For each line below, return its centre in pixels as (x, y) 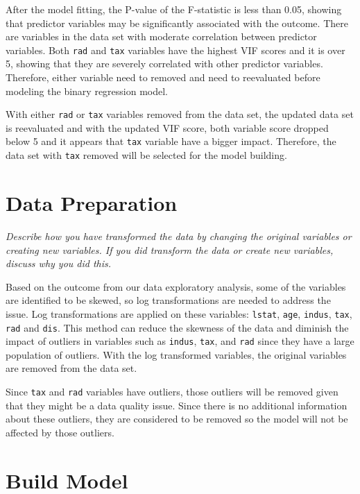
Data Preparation (92, 202)
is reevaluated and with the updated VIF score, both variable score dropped (167, 127)
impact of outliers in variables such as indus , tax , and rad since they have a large (180, 341)
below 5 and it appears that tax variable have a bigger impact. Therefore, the (171, 141)
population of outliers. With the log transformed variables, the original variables (176, 354)
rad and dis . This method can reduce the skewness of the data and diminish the (177, 327)
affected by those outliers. (60, 432)
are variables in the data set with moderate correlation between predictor (161, 36)
